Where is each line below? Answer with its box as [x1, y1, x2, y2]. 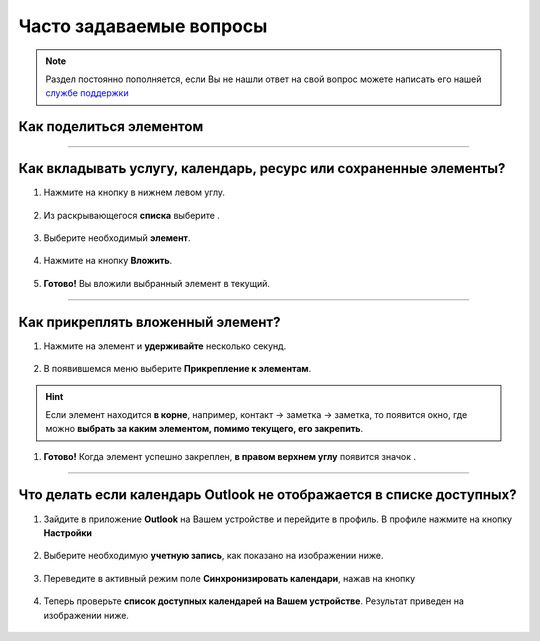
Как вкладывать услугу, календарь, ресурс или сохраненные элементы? [18, 160, 506, 177]
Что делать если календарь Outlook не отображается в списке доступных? [18, 486, 517, 504]
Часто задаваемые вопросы [18, 15, 268, 37]
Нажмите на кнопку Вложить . [43, 255, 173, 267]
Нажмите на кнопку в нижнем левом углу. [43, 186, 225, 199]
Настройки [43, 526, 93, 539]
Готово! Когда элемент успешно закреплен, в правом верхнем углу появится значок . [43, 450, 417, 462]
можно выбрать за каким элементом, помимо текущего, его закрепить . [45, 423, 364, 435]
